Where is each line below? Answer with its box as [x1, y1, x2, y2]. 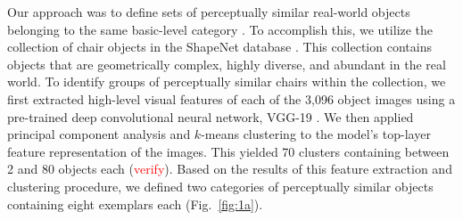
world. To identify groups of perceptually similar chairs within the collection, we [7, 72, 446, 91]
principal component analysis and [7, 125, 191, 143]
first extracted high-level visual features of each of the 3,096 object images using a [7, 89, 456, 108]
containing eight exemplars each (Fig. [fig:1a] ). [7, 194, 263, 213]
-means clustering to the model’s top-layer [201, 125, 431, 143]
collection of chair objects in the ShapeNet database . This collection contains [7, 37, 432, 56]
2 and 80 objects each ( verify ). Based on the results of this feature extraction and [7, 159, 452, 178]
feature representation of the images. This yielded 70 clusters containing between [7, 142, 450, 160]
